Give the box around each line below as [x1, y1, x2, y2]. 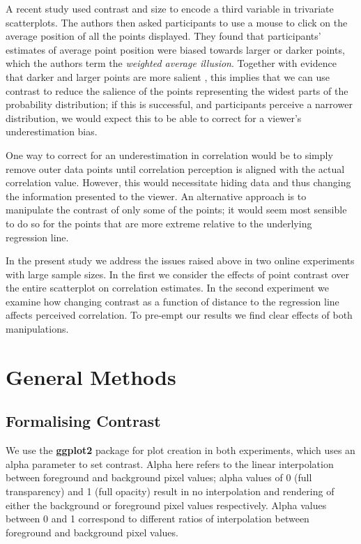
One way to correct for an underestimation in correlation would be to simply [6, 147, 333, 162]
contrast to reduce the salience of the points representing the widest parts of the [6, 83, 348, 98]
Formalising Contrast [6, 410, 161, 432]
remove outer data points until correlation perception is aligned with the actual [6, 161, 345, 176]
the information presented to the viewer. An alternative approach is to [6, 188, 307, 203]
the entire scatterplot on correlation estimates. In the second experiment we [6, 280, 330, 295]
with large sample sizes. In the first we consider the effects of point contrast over [6, 266, 349, 281]
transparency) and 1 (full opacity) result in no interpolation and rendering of [6, 484, 335, 499]
